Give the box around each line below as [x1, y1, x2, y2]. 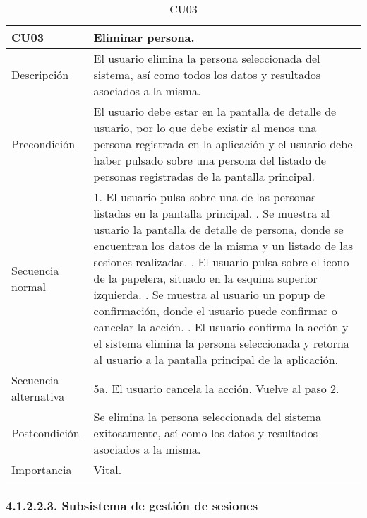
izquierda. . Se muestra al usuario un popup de [93, 286, 325, 302]
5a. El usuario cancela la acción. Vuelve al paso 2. [93, 379, 339, 396]
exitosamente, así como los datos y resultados [93, 425, 318, 441]
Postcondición [11, 425, 80, 441]
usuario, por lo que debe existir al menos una [93, 119, 317, 136]
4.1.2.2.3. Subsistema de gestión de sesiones [6, 496, 258, 514]
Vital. [93, 461, 122, 478]
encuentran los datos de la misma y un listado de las [93, 237, 354, 254]
